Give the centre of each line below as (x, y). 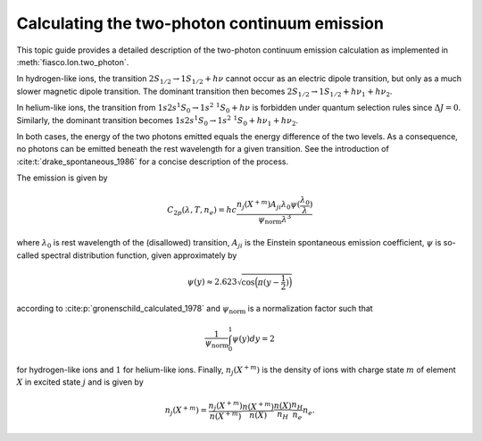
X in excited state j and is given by (80, 382)
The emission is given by (62, 178)
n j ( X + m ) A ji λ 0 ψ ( (269, 204)
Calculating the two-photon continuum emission (200, 23)
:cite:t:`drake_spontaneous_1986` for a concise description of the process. (153, 162)
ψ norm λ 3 (275, 220)
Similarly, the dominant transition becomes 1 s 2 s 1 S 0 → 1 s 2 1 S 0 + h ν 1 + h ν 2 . (158, 121)
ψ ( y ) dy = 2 (254, 339)
